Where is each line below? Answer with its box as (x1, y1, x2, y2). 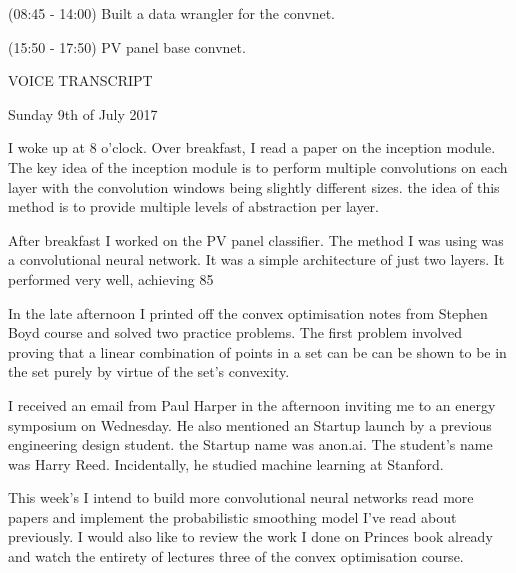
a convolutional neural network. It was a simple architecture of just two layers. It (8, 249, 505, 270)
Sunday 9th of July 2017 (8, 103, 158, 124)
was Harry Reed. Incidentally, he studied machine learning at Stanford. (8, 453, 444, 474)
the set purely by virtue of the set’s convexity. (8, 361, 290, 382)
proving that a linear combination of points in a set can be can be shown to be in (8, 341, 507, 362)
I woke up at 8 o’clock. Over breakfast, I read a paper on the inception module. (8, 137, 496, 158)
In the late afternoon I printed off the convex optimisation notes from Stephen (8, 302, 488, 323)
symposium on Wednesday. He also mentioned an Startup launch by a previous (8, 414, 492, 435)
